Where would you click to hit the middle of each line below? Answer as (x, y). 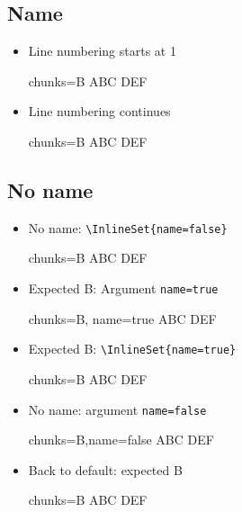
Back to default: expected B (105, 469)
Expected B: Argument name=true (123, 288)
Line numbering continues (99, 111)
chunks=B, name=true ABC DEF (122, 318)
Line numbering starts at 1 (102, 51)
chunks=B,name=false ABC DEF (121, 440)
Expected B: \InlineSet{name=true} (132, 349)
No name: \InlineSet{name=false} (128, 227)
